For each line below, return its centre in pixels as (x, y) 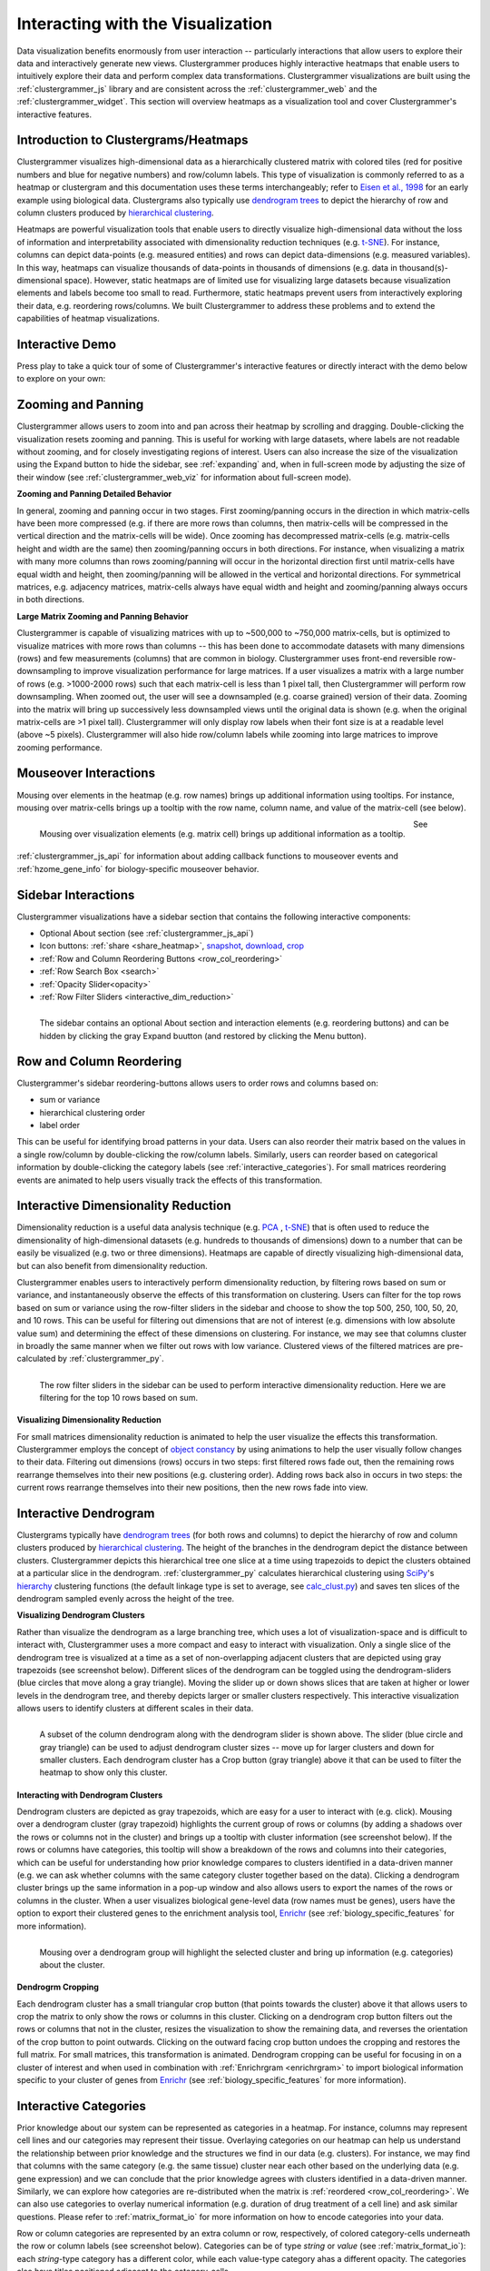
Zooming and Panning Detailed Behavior (94, 494)
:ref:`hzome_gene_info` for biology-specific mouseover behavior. (138, 868)
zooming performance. (60, 747)
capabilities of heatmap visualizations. (88, 319)
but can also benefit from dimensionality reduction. (112, 1265)
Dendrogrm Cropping (58, 1987)
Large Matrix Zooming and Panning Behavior (103, 616)
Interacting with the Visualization (144, 24)
